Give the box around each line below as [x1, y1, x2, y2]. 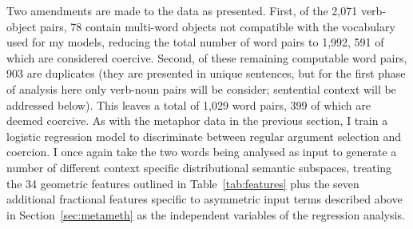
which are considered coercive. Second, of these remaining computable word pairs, [6, 49, 407, 66]
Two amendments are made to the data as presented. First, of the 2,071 [6, 2, 358, 18]
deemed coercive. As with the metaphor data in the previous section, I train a [6, 112, 388, 129]
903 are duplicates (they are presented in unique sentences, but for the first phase [6, 65, 406, 82]
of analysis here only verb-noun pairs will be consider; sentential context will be [6, 80, 396, 97]
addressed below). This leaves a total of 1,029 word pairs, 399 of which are [6, 96, 371, 113]
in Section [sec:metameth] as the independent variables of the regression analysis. [6, 206, 405, 223]
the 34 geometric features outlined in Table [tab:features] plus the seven [6, 175, 359, 191]
